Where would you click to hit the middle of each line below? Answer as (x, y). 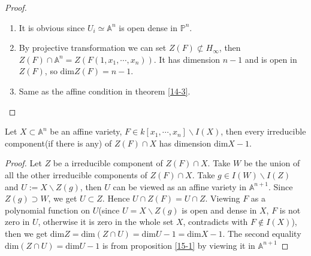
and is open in (271, 59)
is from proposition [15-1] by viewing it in (179, 245)
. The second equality (262, 233)
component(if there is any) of (58, 143)
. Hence (116, 198)
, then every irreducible (263, 131)
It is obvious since (52, 27)
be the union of (272, 163)
